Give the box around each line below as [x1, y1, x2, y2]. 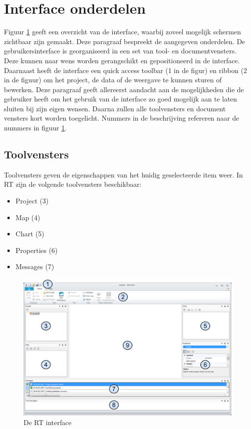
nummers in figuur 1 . [4, 123, 67, 133]
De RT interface [24, 417, 72, 427]
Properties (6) [15, 245, 58, 255]
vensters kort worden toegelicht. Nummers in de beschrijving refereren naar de [4, 113, 239, 123]
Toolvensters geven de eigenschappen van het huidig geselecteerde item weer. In [4, 169, 243, 179]
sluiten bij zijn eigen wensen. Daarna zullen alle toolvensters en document [4, 103, 226, 113]
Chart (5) [15, 228, 45, 239]
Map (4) [15, 212, 40, 222]
